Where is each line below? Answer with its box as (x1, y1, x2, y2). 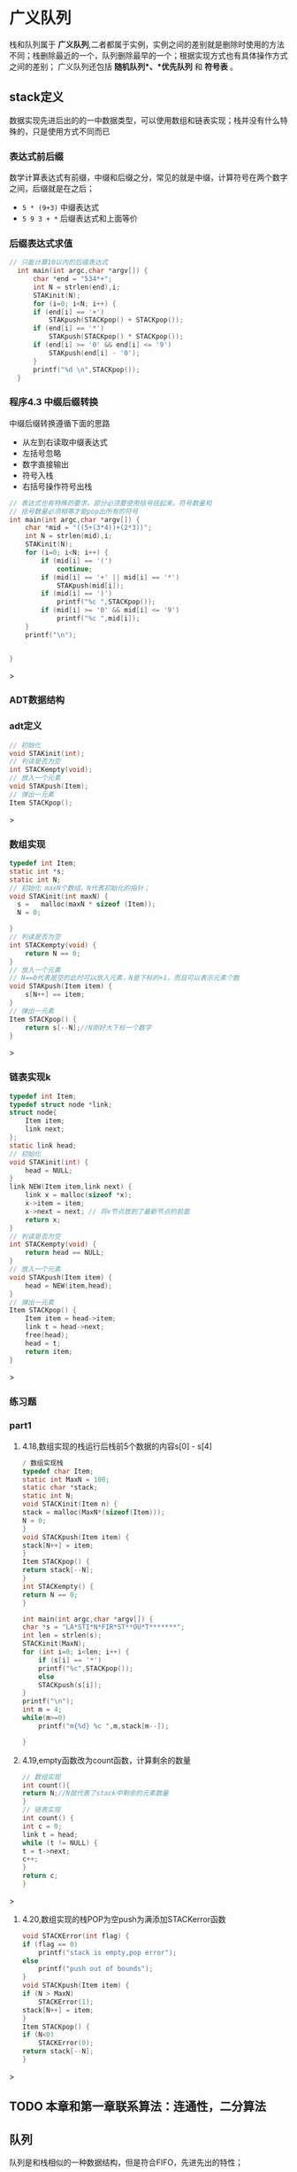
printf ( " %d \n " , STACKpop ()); (32, 365, 141, 374)
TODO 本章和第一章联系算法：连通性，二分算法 (9, 2099, 267, 2114)
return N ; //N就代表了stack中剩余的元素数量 (21, 1789, 170, 1798)
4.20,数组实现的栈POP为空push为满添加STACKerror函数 (21, 1913, 226, 1924)
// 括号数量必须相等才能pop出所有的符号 (9, 507, 139, 516)
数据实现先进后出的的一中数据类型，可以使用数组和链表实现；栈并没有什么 (9, 114, 280, 125)
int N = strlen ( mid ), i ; (25, 532, 113, 541)
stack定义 (9, 90, 65, 105)
